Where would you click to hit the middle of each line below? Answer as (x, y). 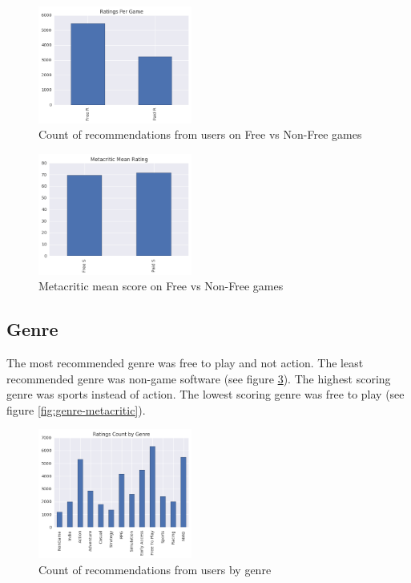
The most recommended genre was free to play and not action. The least (185, 362)
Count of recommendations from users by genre (155, 569)
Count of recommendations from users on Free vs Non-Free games (200, 134)
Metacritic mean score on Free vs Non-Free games (161, 286)
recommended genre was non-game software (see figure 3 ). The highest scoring (199, 378)
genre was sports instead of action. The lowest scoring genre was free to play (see (205, 394)
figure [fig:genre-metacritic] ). (76, 409)
